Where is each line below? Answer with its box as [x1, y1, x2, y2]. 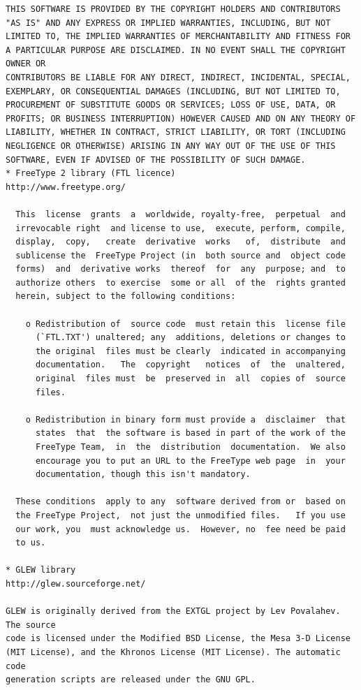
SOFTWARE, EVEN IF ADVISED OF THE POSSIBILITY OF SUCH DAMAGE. [6, 154, 306, 165]
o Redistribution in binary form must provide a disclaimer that [25, 414, 346, 425]
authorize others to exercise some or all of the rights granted [15, 277, 346, 288]
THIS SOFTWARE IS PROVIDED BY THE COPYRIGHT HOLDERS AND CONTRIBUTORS [6, 4, 341, 14]
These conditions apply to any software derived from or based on [15, 497, 346, 507]
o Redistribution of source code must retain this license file [25, 318, 346, 329]
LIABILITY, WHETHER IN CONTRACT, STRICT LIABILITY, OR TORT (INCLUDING [6, 127, 346, 138]
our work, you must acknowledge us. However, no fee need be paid [15, 524, 346, 534]
